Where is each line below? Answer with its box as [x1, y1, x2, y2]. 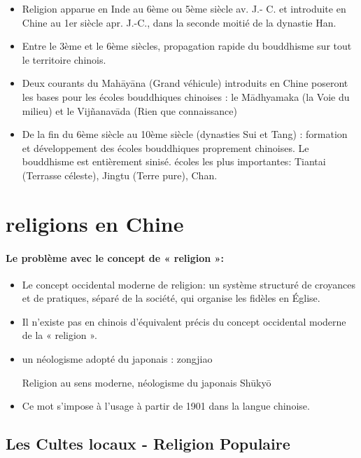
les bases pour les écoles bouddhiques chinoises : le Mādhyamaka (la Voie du [22, 89, 350, 104]
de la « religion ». [22, 328, 97, 342]
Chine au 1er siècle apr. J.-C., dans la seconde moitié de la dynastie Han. [22, 15, 337, 29]
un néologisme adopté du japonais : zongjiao [22, 352, 213, 366]
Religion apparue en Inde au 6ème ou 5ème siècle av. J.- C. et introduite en [22, 1, 346, 15]
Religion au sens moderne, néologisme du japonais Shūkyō [22, 375, 271, 389]
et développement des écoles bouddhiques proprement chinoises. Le [22, 140, 309, 155]
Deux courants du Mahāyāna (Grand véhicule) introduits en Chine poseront [22, 76, 348, 90]
